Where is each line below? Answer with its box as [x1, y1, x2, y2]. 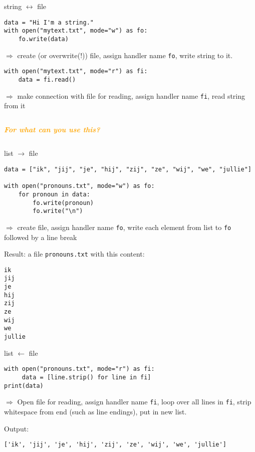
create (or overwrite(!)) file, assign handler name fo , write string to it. [17, 50, 233, 60]
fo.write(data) [18, 35, 69, 43]
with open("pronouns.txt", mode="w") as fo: [4, 182, 155, 190]
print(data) [4, 382, 44, 389]
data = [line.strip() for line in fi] [22, 373, 151, 381]
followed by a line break [4, 232, 77, 242]
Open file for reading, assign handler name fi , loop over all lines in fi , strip [17, 396, 251, 407]
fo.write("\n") [33, 207, 83, 215]
